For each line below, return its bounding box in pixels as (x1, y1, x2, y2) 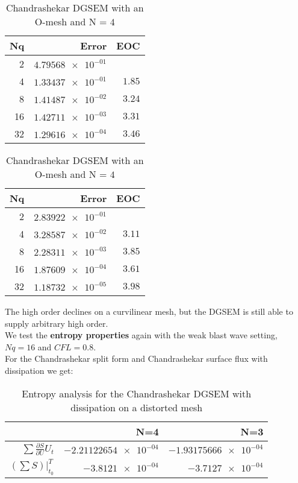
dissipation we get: (5, 364, 73, 376)
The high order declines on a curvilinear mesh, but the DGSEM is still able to (5, 305, 293, 317)
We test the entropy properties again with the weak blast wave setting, (5, 329, 278, 341)
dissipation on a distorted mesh (70, 400, 203, 414)
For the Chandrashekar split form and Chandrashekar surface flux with (5, 352, 268, 365)
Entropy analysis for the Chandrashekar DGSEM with (22, 386, 252, 400)
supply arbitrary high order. (5, 317, 108, 329)
